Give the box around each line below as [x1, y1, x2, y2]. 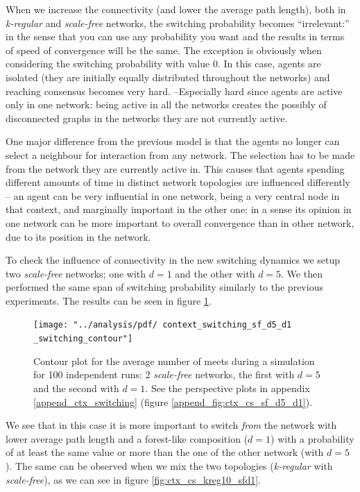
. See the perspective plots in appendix [145, 380, 310, 395]
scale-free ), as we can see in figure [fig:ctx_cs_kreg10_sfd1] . [6, 472, 261, 486]
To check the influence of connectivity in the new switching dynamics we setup [6, 253, 341, 267]
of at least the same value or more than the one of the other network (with [6, 445, 324, 459]
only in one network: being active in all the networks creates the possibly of [6, 97, 327, 112]
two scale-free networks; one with [6, 266, 146, 280]
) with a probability [271, 431, 354, 446]
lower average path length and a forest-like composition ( [6, 431, 248, 446]
